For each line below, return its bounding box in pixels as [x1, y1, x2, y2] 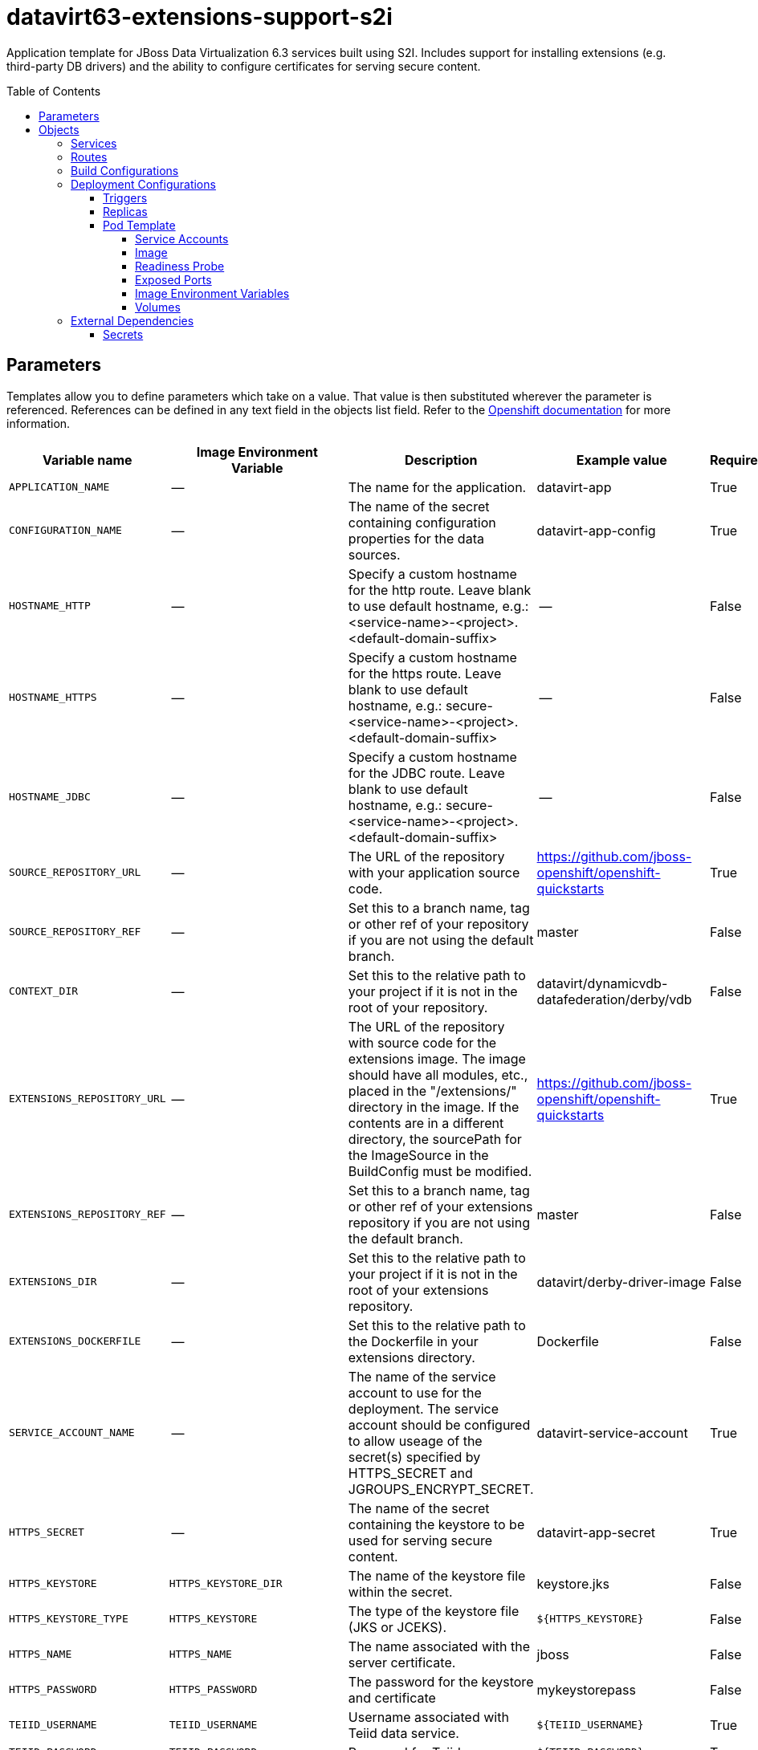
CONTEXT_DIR [9, 985, 79, 998]
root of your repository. [348, 999, 488, 1015]
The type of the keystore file [348, 1602, 520, 1619]
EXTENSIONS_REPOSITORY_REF [9, 1208, 166, 1221]
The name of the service [348, 1368, 496, 1385]
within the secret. [348, 1583, 453, 1600]
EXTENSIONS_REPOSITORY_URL [9, 1093, 166, 1105]
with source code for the [348, 1034, 497, 1051]
